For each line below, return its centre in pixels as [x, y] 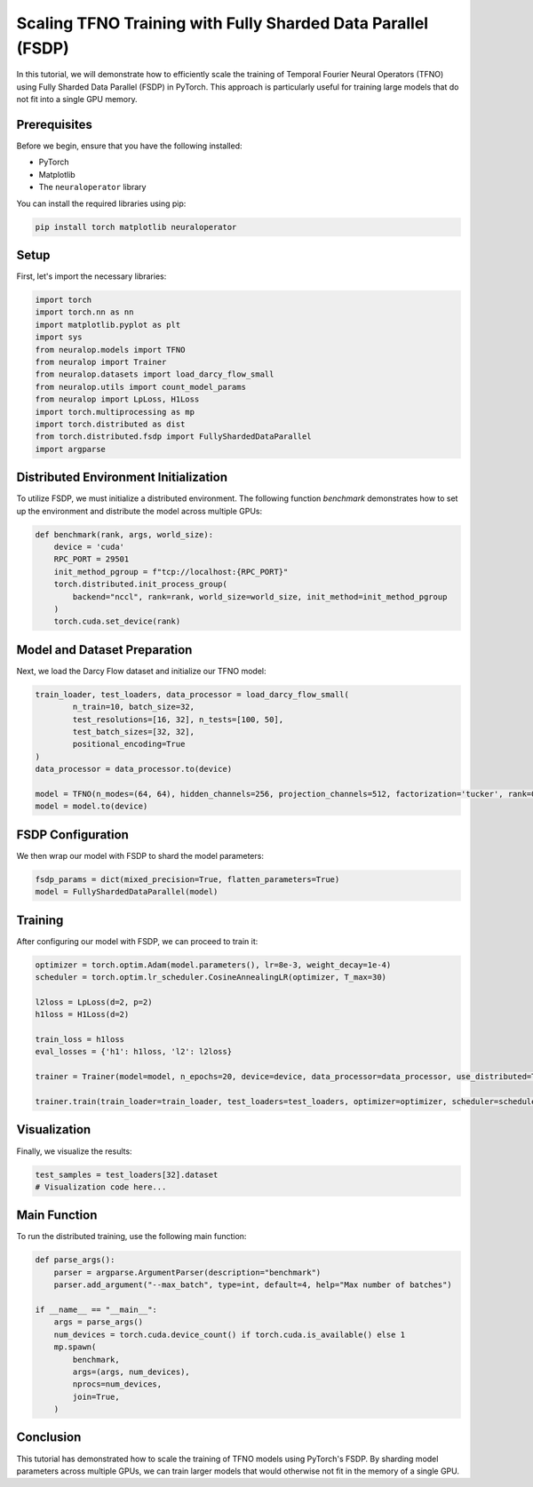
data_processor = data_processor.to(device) [134, 769]
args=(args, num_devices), [131, 1372]
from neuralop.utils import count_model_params [140, 387]
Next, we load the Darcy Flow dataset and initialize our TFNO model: [141, 671]
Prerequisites [54, 124]
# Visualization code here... [101, 1187]
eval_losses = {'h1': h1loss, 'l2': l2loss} [134, 1052]
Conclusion [49, 1438]
